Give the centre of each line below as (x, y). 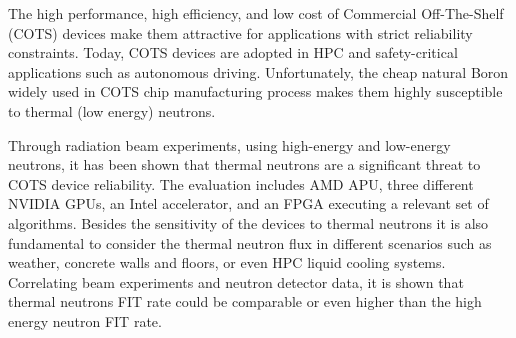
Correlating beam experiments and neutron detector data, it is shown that (236, 281)
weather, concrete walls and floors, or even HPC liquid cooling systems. (227, 262)
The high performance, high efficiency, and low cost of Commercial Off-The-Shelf (256, 13)
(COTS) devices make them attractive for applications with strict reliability (240, 32)
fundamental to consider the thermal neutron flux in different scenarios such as (250, 242)
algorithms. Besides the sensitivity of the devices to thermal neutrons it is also (248, 222)
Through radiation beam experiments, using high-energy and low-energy (229, 144)
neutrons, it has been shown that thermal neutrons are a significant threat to (244, 164)
